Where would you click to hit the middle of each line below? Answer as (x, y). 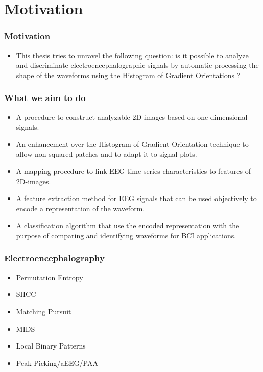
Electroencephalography (54, 258)
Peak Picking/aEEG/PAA (57, 363)
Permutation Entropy (50, 277)
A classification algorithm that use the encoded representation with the (128, 225)
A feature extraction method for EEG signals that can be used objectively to (136, 198)
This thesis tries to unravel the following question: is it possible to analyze (132, 55)
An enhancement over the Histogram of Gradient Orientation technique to (132, 144)
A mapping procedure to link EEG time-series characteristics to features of (133, 171)
